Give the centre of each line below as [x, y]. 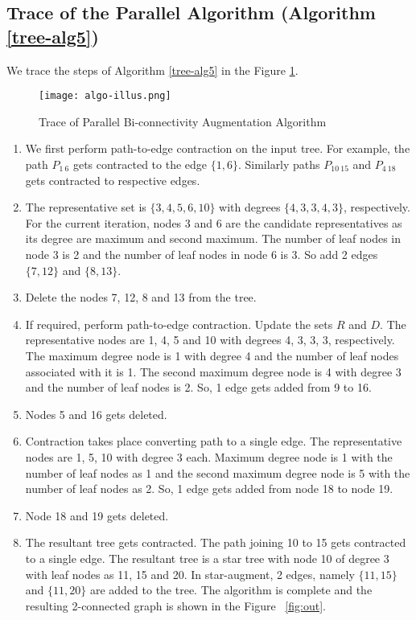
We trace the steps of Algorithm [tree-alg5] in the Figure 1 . [152, 70]
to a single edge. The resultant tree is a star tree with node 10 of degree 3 [207, 558]
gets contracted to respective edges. [113, 180]
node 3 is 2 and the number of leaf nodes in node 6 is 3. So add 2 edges [202, 254]
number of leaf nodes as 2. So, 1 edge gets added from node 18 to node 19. [209, 489]
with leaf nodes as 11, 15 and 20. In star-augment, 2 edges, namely [190, 574]
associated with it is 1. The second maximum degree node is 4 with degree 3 [213, 371]
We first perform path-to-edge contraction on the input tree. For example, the [218, 148]
